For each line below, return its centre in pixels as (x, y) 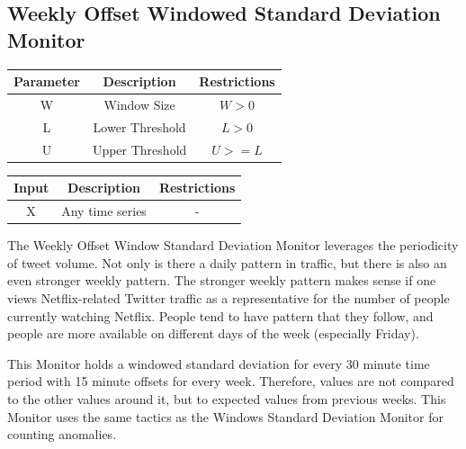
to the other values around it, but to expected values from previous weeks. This (227, 398)
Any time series (104, 211)
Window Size (139, 104)
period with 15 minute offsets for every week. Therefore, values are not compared (231, 381)
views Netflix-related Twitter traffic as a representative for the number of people (229, 297)
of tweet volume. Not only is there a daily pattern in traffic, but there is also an (227, 262)
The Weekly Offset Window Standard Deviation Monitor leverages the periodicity (233, 245)
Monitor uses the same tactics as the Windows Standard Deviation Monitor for (225, 416)
